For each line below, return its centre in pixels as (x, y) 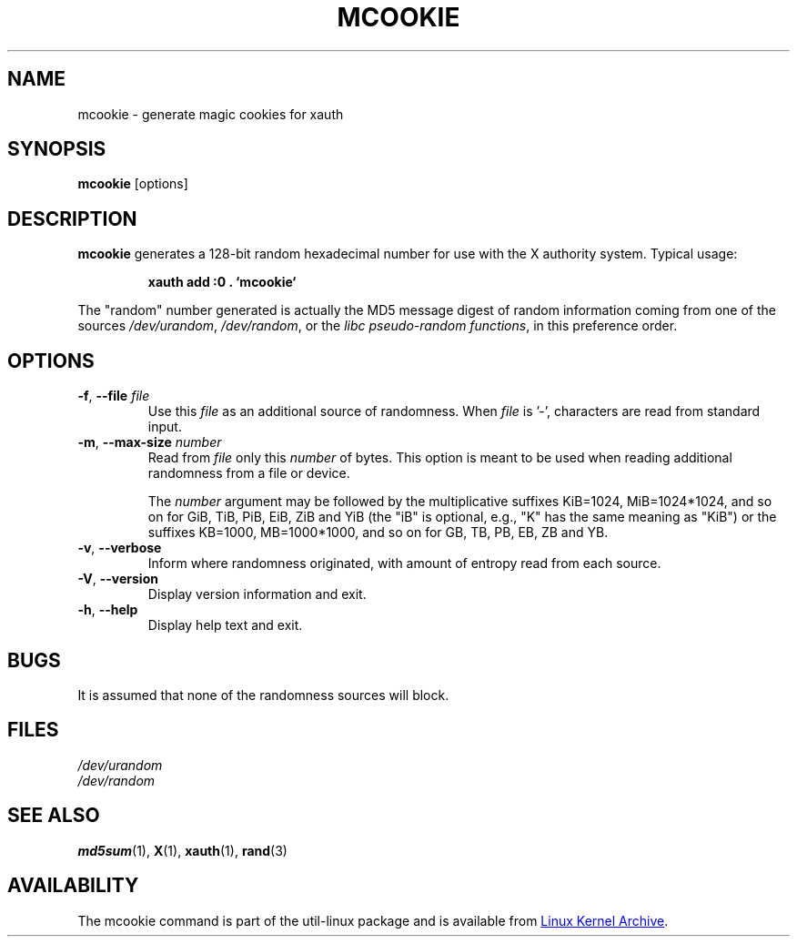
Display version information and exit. (257, 594)
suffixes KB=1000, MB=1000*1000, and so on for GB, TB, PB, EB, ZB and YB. (378, 533)
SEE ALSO (54, 816)
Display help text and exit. (225, 625)
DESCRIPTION (72, 218)
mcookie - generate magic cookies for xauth (211, 114)
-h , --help (108, 610)
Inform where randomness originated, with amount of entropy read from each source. (404, 563)
